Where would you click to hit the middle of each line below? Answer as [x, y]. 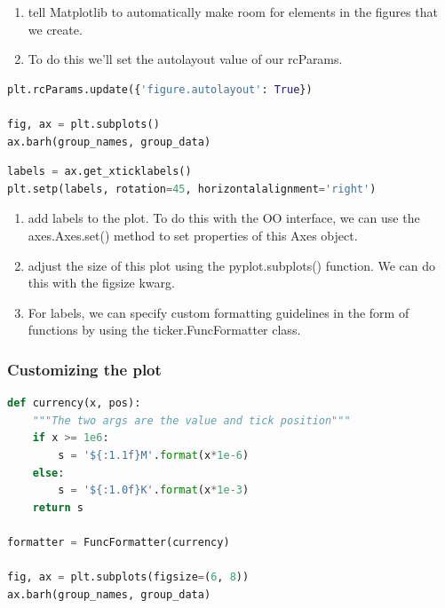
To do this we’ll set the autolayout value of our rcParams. [185, 59]
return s [58, 507]
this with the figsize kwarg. [101, 283]
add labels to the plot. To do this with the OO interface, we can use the [224, 218]
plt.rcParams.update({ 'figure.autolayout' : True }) [160, 89]
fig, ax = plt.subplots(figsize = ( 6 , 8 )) [128, 577]
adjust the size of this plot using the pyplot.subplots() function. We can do [232, 265]
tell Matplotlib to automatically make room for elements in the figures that [233, 12]
